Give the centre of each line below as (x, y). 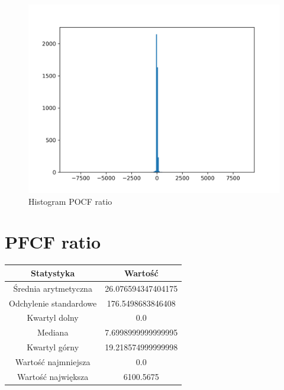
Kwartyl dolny (53, 318)
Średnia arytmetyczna (53, 288)
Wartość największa (53, 376)
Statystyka (53, 273)
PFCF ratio (53, 242)
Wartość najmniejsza (53, 361)
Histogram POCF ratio (70, 201)
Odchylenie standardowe (53, 303)
